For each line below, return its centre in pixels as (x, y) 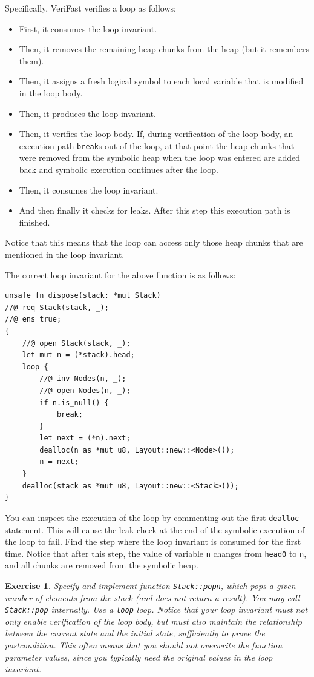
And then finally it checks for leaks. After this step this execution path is (155, 210)
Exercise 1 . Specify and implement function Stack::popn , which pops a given (150, 585)
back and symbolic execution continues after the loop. (119, 169)
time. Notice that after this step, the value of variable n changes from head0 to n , (156, 553)
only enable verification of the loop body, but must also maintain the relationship (153, 621)
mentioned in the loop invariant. (65, 254)
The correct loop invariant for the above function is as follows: (120, 275)
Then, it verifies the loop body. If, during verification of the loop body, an (156, 134)
